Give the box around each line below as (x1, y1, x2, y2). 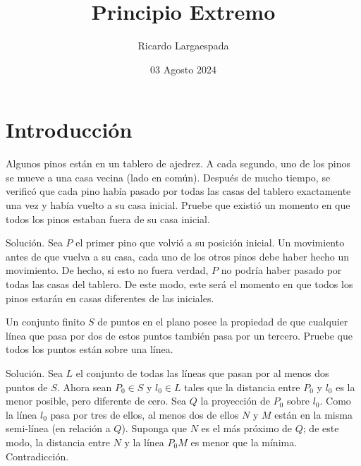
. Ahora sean (56, 379, 112, 394)
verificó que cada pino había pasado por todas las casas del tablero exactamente (6, 184, 351, 198)
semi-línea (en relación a (6, 421, 111, 436)
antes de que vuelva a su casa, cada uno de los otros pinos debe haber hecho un (6, 249, 350, 263)
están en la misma (274, 407, 353, 422)
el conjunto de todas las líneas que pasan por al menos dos (75, 365, 329, 380)
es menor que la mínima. (190, 434, 298, 449)
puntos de (6, 379, 48, 394)
